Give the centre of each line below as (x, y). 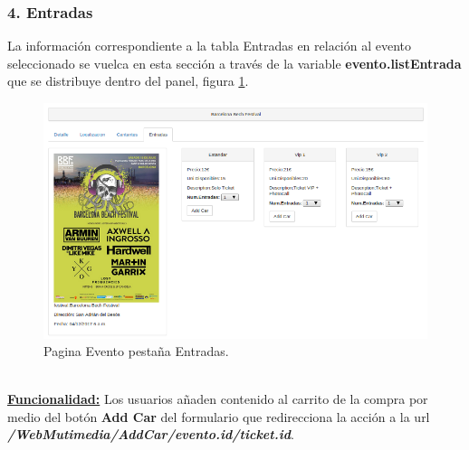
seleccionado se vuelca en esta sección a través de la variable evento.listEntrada (234, 63)
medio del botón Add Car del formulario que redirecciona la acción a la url (219, 416)
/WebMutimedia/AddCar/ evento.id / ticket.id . (151, 434)
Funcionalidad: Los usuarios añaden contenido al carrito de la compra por (218, 399)
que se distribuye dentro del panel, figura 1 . (128, 81)
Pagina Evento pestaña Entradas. (136, 351)
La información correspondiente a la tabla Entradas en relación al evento (210, 46)
